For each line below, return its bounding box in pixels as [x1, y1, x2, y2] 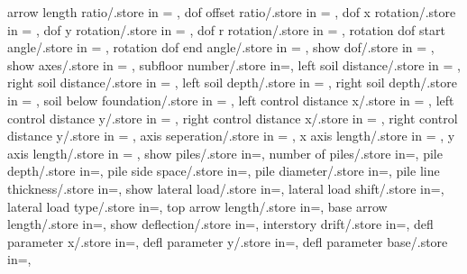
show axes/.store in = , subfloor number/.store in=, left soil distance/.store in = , [7, 55, 461, 74]
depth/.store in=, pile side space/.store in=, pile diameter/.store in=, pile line [7, 161, 440, 180]
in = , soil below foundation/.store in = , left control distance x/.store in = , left [7, 90, 454, 109]
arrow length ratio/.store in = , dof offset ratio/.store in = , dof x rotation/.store [7, 3, 456, 21]
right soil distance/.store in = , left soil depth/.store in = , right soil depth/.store [7, 73, 457, 92]
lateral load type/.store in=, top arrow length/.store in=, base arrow [7, 196, 388, 215]
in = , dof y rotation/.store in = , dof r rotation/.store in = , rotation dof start [7, 20, 445, 39]
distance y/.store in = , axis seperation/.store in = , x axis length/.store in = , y [7, 126, 455, 145]
